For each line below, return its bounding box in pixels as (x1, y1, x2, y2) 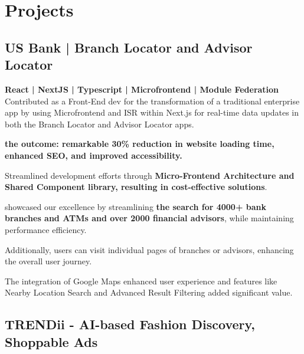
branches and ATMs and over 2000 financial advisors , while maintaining (5, 212, 294, 224)
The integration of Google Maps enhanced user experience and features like (5, 274, 277, 287)
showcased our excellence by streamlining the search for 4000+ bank (5, 200, 266, 212)
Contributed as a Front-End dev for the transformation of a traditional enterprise (5, 94, 300, 107)
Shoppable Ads (5, 332, 98, 350)
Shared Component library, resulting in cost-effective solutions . (5, 181, 267, 193)
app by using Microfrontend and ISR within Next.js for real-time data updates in (5, 106, 299, 119)
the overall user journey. (5, 255, 92, 267)
